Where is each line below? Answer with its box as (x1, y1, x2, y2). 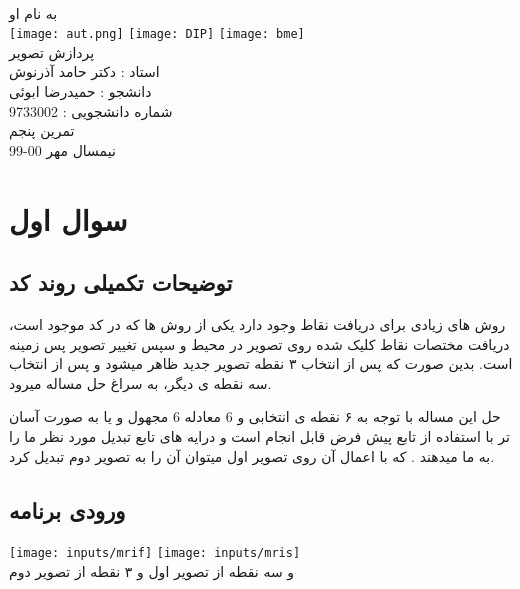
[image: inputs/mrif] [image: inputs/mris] (9, 546, 301, 561)
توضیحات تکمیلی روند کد (9, 267, 233, 298)
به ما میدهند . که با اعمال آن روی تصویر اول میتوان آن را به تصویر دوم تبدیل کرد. (9, 445, 495, 466)
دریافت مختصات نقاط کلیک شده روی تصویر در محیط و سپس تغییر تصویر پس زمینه (9, 333, 510, 354)
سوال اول (9, 198, 128, 239)
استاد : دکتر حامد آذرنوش (9, 61, 160, 82)
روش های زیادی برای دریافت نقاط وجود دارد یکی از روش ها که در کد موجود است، (9, 313, 506, 334)
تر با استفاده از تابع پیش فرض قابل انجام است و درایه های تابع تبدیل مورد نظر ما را (9, 425, 510, 446)
